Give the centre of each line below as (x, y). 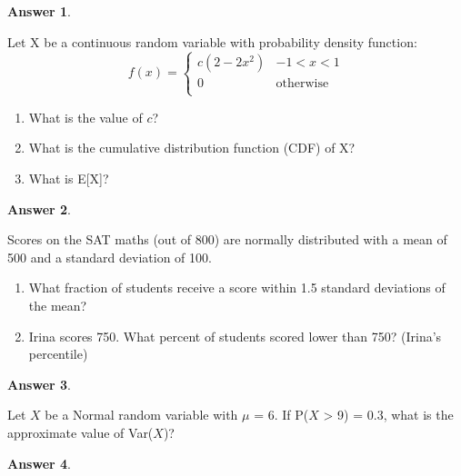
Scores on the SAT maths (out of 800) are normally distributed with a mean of (227, 239)
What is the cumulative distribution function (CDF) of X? (192, 148)
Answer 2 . (39, 208)
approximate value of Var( (80, 432)
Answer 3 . (39, 384)
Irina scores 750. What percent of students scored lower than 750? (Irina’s (235, 336)
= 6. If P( (281, 415)
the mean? (58, 305)
